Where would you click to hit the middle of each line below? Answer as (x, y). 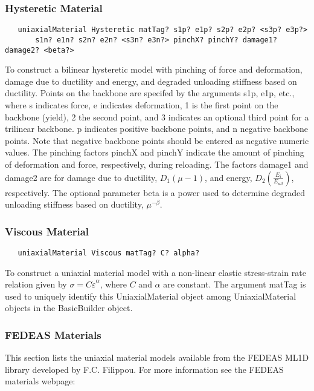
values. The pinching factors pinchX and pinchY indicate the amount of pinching (155, 152)
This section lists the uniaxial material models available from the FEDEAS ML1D (157, 357)
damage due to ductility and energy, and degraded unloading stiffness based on (151, 81)
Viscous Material (47, 231)
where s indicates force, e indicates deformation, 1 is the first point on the (142, 104)
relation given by (36, 284)
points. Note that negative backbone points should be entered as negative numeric (157, 140)
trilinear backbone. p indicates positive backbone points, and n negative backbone (157, 129)
